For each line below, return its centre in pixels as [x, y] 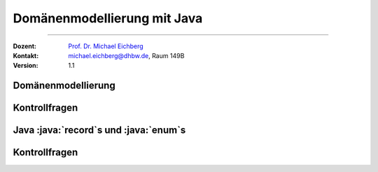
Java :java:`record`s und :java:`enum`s [99, 130]
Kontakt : [26, 55]
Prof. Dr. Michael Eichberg [106, 46]
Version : [26, 66]
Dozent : [25, 46]
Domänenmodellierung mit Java [108, 18]
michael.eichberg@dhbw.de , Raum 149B [126, 55]
